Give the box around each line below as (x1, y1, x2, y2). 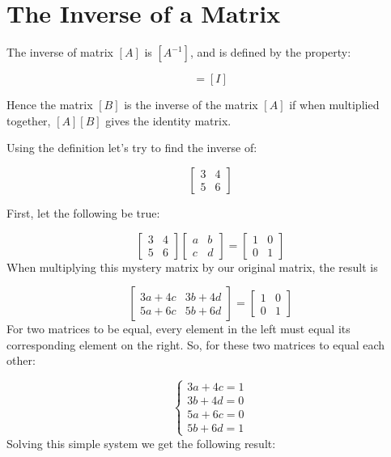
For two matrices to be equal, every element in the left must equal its (6, 320, 351, 337)
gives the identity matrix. (105, 112, 232, 129)
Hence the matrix (6, 96, 93, 113)
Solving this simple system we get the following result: (6, 434, 276, 451)
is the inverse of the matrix (124, 96, 258, 113)
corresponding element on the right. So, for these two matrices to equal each (6, 336, 385, 353)
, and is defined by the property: (190, 44, 351, 61)
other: (6, 352, 36, 369)
